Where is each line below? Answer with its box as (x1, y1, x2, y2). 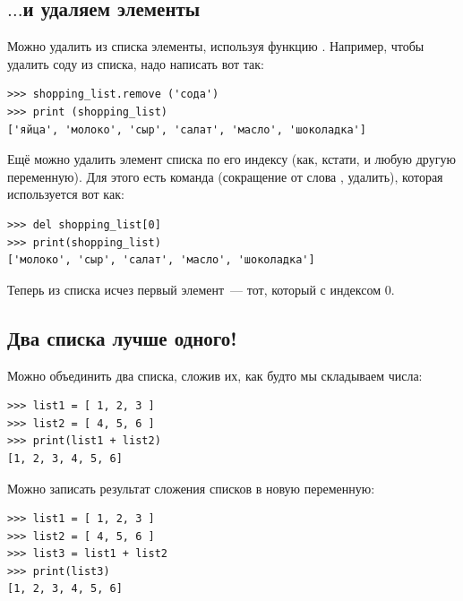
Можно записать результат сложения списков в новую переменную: (7, 478, 375, 497)
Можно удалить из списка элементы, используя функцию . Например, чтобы (7, 37, 424, 56)
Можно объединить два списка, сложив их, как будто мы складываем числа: (7, 365, 423, 384)
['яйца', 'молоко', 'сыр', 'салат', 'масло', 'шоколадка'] (7, 123, 366, 136)
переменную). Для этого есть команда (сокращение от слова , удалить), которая (7, 167, 443, 185)
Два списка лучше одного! (7, 323, 237, 351)
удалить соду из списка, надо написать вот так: (7, 54, 264, 73)
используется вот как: (7, 185, 124, 203)
